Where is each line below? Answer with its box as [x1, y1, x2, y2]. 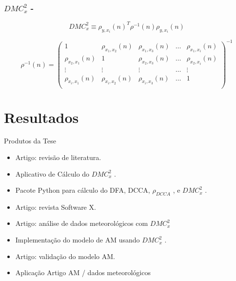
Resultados [4, 107, 79, 127]
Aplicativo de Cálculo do [15, 168, 90, 179]
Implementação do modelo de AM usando [15, 235, 140, 245]
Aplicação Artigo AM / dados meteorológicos [15, 267, 151, 278]
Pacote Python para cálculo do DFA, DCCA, [15, 185, 150, 195]
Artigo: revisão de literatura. [15, 152, 101, 162]
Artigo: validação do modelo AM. [15, 251, 116, 261]
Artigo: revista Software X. [15, 201, 96, 212]
